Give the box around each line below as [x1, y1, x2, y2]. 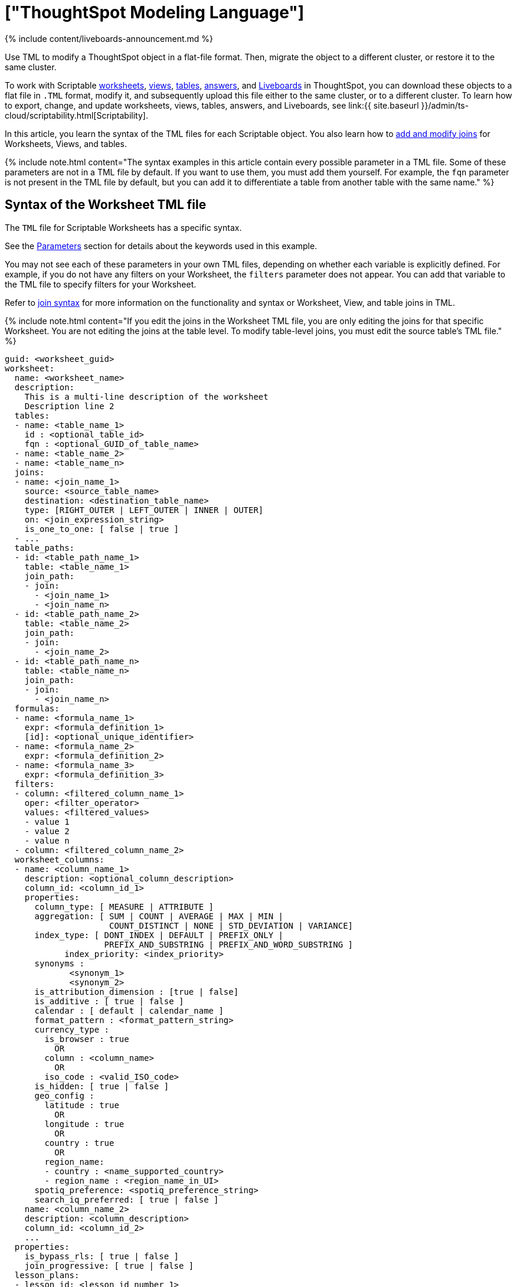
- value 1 [24, 816, 70, 827]
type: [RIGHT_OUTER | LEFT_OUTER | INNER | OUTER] [24, 505, 264, 515]
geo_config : [34, 1090, 94, 1100]
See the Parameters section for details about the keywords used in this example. [5, 240, 318, 251]
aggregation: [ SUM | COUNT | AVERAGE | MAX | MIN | [34, 911, 284, 921]
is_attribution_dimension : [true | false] [34, 987, 239, 997]
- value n [24, 835, 70, 845]
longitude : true [44, 1119, 125, 1129]
